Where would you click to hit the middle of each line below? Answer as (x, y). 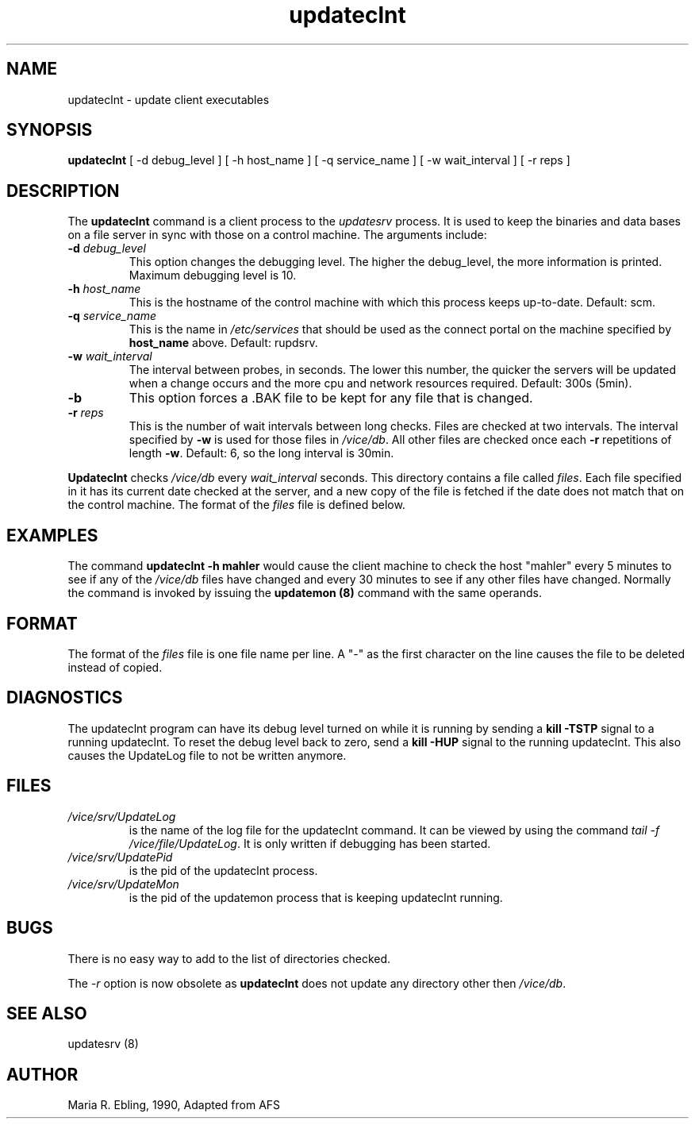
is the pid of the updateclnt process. (223, 870)
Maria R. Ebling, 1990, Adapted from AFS (174, 1105)
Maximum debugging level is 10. (213, 275)
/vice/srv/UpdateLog (122, 816)
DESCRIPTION (63, 191)
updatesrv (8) (103, 1044)
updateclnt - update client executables (169, 99)
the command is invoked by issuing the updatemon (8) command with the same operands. (305, 593)
